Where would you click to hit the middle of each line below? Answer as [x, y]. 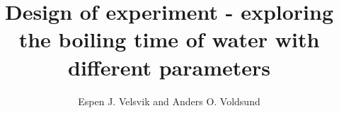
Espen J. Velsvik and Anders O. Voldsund [169, 101]
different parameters [169, 67]
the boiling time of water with [169, 39]
